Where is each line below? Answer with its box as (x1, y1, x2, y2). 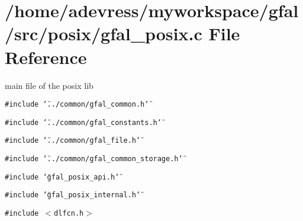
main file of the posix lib (5, 79, 94, 91)
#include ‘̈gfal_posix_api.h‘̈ (5, 172, 120, 181)
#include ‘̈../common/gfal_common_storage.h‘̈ (5, 155, 183, 164)
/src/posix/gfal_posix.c (5, 21, 202, 46)
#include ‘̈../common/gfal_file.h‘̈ (5, 136, 141, 145)
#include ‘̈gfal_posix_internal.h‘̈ (5, 191, 141, 200)
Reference (5, 44, 87, 69)
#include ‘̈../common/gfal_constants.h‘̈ (5, 118, 162, 127)
